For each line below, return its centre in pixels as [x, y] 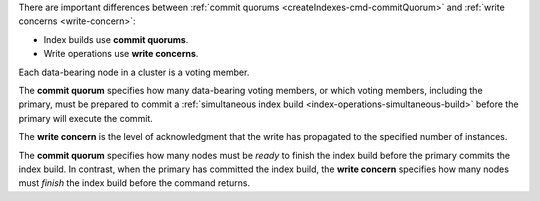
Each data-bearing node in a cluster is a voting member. [134, 72]
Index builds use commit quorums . [116, 39]
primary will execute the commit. [86, 118]
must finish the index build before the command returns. [134, 183]
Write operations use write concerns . [121, 54]
